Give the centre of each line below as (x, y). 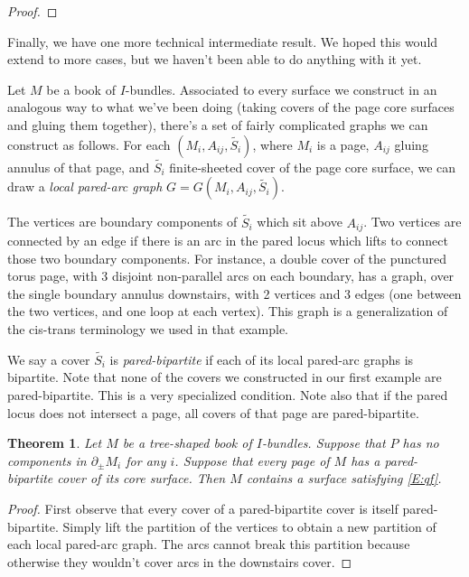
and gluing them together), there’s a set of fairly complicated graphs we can (218, 124)
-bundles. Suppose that (324, 443)
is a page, (343, 144)
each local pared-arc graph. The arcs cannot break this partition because (209, 544)
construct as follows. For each (89, 144)
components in (47, 460)
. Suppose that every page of (252, 460)
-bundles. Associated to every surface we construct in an (281, 89)
